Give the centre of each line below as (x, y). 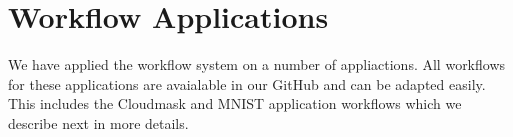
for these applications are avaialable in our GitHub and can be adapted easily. (247, 83)
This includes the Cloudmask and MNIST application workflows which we (235, 103)
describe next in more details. (98, 122)
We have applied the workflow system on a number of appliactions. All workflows (257, 64)
